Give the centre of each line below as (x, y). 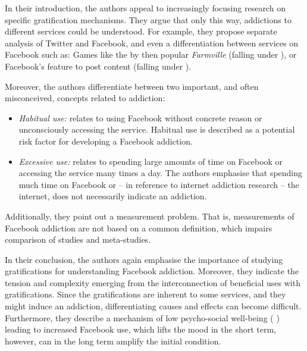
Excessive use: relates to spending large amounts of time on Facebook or (151, 161)
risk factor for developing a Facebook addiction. (106, 141)
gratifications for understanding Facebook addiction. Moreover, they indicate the (152, 271)
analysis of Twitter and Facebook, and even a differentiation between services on (151, 43)
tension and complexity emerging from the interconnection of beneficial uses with (153, 282)
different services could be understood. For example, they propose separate (141, 31)
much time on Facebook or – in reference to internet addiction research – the (159, 184)
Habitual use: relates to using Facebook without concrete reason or (140, 117)
